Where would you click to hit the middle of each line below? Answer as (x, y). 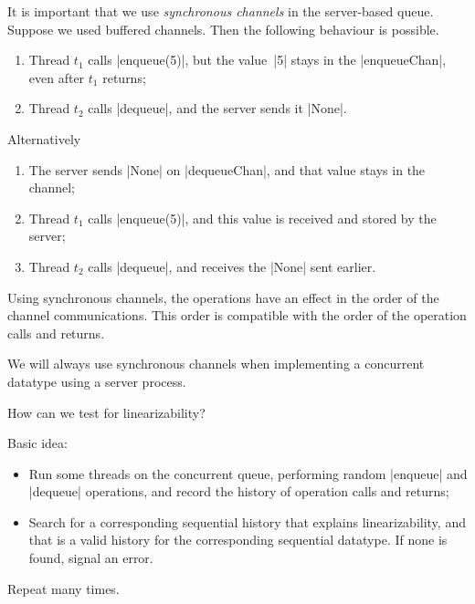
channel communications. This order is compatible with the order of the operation (237, 315)
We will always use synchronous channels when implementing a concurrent (216, 364)
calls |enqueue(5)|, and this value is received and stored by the (262, 218)
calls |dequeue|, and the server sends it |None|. (217, 108)
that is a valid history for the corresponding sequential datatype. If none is (238, 540)
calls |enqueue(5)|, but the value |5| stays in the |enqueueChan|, (267, 60)
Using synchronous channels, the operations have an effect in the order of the (223, 297)
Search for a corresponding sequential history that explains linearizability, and (247, 521)
